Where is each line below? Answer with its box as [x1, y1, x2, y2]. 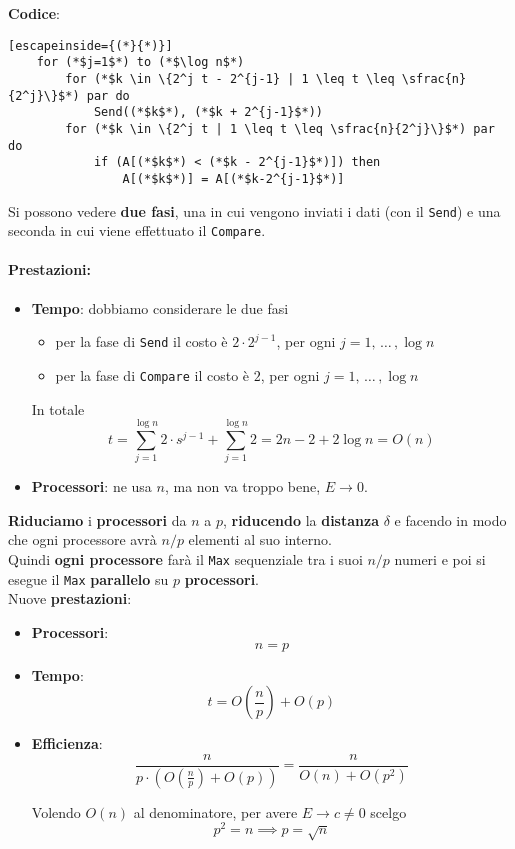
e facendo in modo [394, 509, 507, 530]
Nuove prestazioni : [8, 588, 132, 609]
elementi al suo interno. [188, 529, 332, 550]
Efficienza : [31, 733, 103, 754]
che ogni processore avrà [8, 529, 157, 550]
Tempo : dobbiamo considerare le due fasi [31, 297, 289, 318]
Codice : [8, 3, 60, 23]
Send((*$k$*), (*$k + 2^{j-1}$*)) [93, 105, 323, 120]
